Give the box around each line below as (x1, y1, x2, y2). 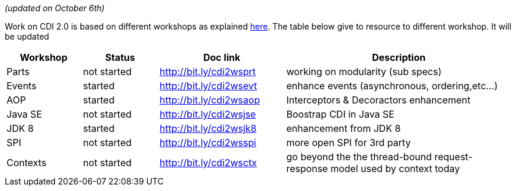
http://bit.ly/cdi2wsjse (160, 108, 256, 120)
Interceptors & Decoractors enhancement (286, 94, 470, 106)
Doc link (203, 51, 241, 63)
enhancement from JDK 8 (286, 122, 401, 134)
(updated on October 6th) (5, 3, 105, 13)
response (286, 163, 328, 174)
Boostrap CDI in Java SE (286, 108, 395, 120)
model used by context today (330, 163, 460, 174)
